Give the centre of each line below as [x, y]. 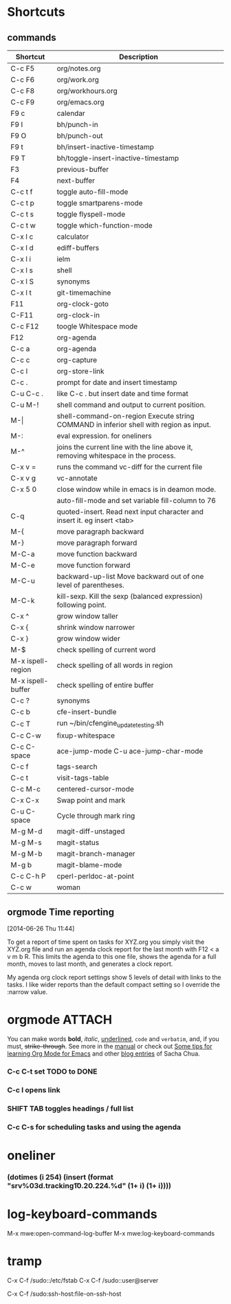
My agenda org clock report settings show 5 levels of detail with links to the [114, 977]
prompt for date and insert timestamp [117, 382]
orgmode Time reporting [61, 912]
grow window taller [87, 616]
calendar [71, 113]
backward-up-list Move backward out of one [130, 576]
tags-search [77, 767]
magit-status [78, 842]
